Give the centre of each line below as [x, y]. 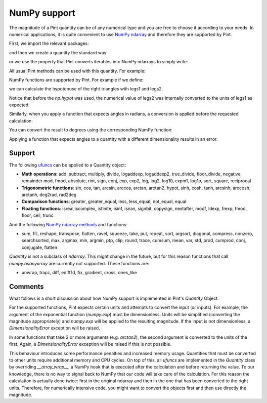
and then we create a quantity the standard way [58, 52]
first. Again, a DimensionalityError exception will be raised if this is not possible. [90, 344]
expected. [19, 105]
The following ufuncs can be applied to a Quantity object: [67, 165]
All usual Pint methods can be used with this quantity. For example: [77, 71]
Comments [26, 286]
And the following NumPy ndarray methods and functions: [68, 224]
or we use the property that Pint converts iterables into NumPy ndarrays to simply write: [99, 62]
